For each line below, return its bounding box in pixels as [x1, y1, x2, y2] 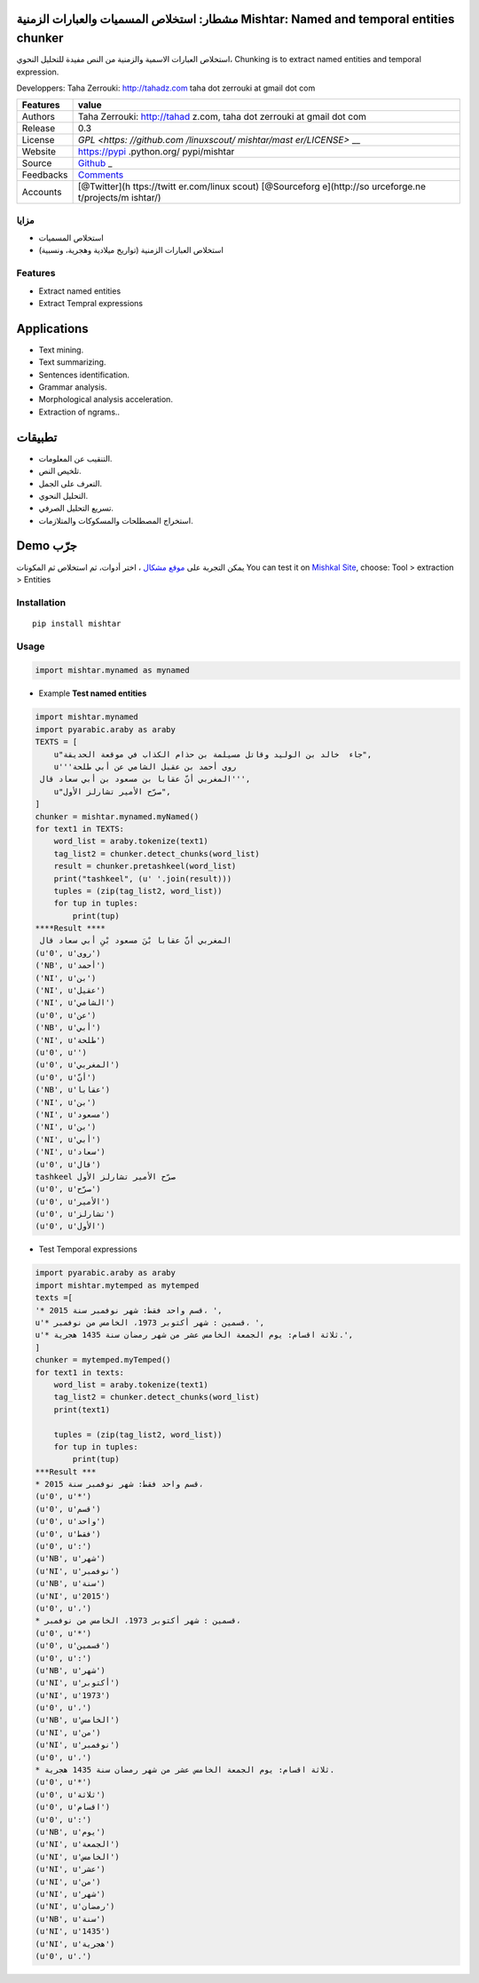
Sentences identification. [38, 369, 130, 380]
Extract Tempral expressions [38, 297, 144, 308]
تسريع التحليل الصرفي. [38, 502, 114, 514]
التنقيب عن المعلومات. [38, 453, 113, 463]
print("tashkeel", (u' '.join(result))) [53, 873, 232, 883]
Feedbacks [21, 169, 68, 181]
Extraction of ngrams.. [38, 407, 120, 417]
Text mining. [38, 344, 84, 355]
